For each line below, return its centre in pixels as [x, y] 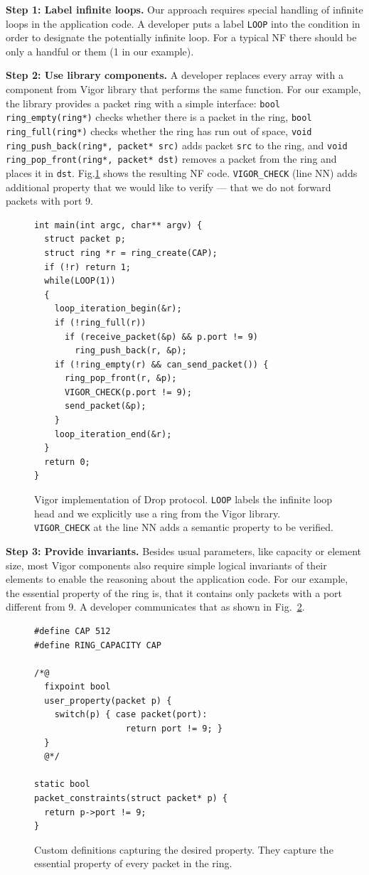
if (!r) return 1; [88, 267]
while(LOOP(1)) [80, 281]
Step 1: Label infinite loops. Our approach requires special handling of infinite [184, 9]
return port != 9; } [174, 729]
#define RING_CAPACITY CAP [98, 645]
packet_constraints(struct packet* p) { [131, 799]
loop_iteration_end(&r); [113, 434]
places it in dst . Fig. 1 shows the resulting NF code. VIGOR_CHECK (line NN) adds [182, 172]
